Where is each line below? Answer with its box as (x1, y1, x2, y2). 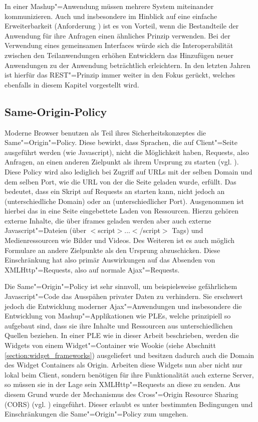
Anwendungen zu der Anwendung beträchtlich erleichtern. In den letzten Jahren (5, 59, 250, 70)
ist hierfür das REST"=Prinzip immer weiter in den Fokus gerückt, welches (5, 69, 235, 80)
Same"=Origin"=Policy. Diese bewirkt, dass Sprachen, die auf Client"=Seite (5, 137, 237, 147)
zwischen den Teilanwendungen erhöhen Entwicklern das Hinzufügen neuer (5, 49, 234, 60)
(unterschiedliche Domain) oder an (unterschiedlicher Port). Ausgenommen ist (5, 195, 244, 206)
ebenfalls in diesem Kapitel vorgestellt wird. (5, 79, 139, 89)
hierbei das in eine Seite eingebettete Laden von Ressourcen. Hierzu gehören (5, 205, 239, 216)
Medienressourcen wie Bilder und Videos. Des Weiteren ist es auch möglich (5, 235, 235, 245)
